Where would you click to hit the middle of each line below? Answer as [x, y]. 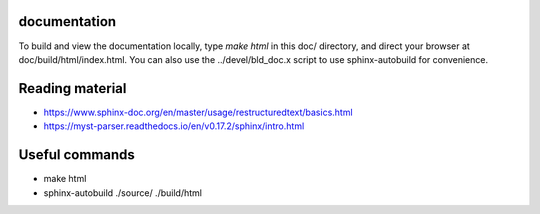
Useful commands [76, 155]
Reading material [72, 88]
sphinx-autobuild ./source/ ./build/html [122, 192]
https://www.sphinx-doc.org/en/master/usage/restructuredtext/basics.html [198, 112]
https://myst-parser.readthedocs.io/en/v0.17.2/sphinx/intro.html [174, 126]
